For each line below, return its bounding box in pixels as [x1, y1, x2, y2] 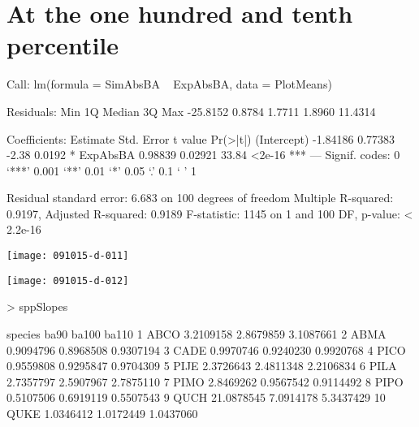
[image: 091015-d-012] [6, 274, 129, 287]
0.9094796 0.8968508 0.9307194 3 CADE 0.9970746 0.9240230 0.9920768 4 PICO [6, 341, 406, 358]
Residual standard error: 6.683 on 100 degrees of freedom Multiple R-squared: [6, 189, 394, 206]
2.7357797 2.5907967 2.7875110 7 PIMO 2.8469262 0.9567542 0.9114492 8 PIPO [6, 373, 404, 390]
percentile [6, 28, 119, 62]
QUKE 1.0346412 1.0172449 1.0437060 [6, 404, 198, 421]
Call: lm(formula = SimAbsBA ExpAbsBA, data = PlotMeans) [6, 75, 332, 93]
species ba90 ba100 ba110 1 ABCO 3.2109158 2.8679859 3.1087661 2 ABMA [6, 325, 387, 342]
